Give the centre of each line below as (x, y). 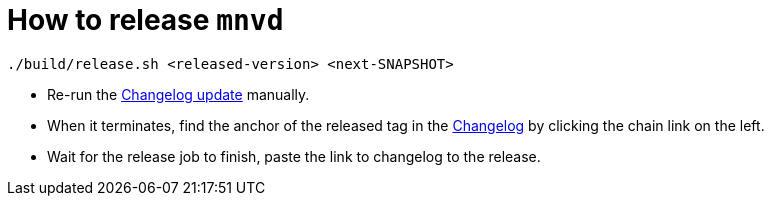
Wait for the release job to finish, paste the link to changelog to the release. (294, 156)
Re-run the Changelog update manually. (178, 94)
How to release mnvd (145, 20)
